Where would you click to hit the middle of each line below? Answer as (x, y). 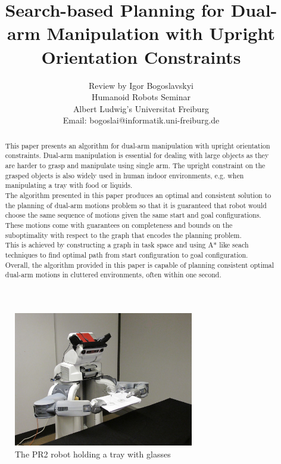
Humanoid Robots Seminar (141, 97)
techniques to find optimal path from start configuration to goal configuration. (127, 254)
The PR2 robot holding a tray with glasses (93, 454)
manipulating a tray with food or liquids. (69, 185)
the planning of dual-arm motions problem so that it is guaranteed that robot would (136, 205)
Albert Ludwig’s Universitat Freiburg (141, 108)
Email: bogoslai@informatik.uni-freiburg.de (141, 120)
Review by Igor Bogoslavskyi (141, 85)
